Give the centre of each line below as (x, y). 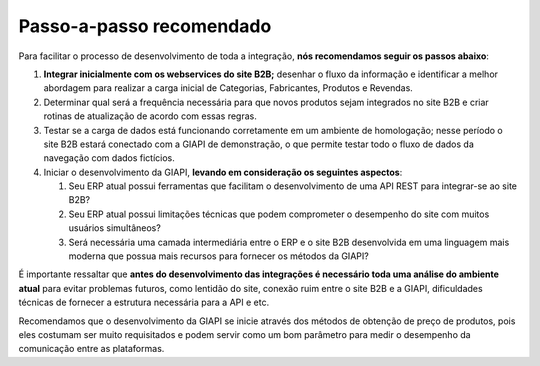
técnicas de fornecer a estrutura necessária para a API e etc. (144, 302)
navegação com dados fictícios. (109, 158)
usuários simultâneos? (115, 228)
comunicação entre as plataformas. (91, 349)
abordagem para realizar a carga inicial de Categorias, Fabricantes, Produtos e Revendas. (228, 88)
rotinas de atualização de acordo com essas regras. (150, 116)
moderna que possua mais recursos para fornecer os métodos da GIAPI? (218, 256)
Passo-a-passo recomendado (145, 26)
